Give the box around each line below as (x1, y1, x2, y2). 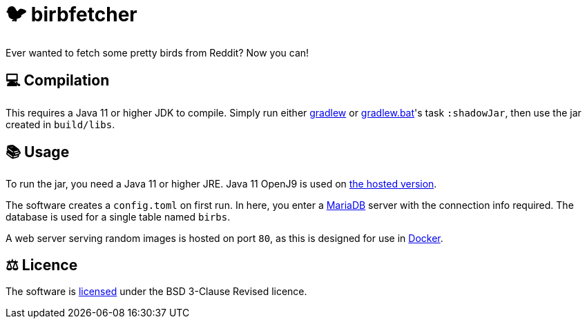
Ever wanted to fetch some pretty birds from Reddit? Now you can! (6, 46, 309, 59)
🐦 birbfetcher (6, 3, 137, 26)
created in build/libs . (6, 118, 115, 130)
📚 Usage (6, 143, 70, 161)
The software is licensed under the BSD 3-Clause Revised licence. (6, 285, 307, 298)
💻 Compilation (6, 72, 110, 90)
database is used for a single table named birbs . (6, 211, 231, 223)
